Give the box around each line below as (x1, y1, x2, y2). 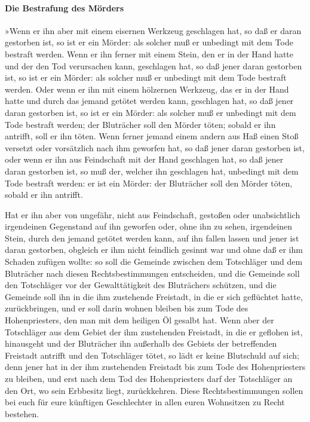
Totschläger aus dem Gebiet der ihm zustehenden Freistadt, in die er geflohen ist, (5, 325, 303, 338)
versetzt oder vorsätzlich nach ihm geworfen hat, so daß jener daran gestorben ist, (5, 141, 305, 154)
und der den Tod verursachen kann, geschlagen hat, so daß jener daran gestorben (5, 59, 302, 72)
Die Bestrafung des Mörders (5, 1, 124, 14)
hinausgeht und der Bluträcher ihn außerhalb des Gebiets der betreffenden (5, 337, 277, 350)
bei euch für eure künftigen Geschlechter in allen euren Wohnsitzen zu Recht (5, 396, 285, 408)
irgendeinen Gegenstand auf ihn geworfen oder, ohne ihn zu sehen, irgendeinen (5, 220, 293, 233)
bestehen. (5, 407, 39, 420)
